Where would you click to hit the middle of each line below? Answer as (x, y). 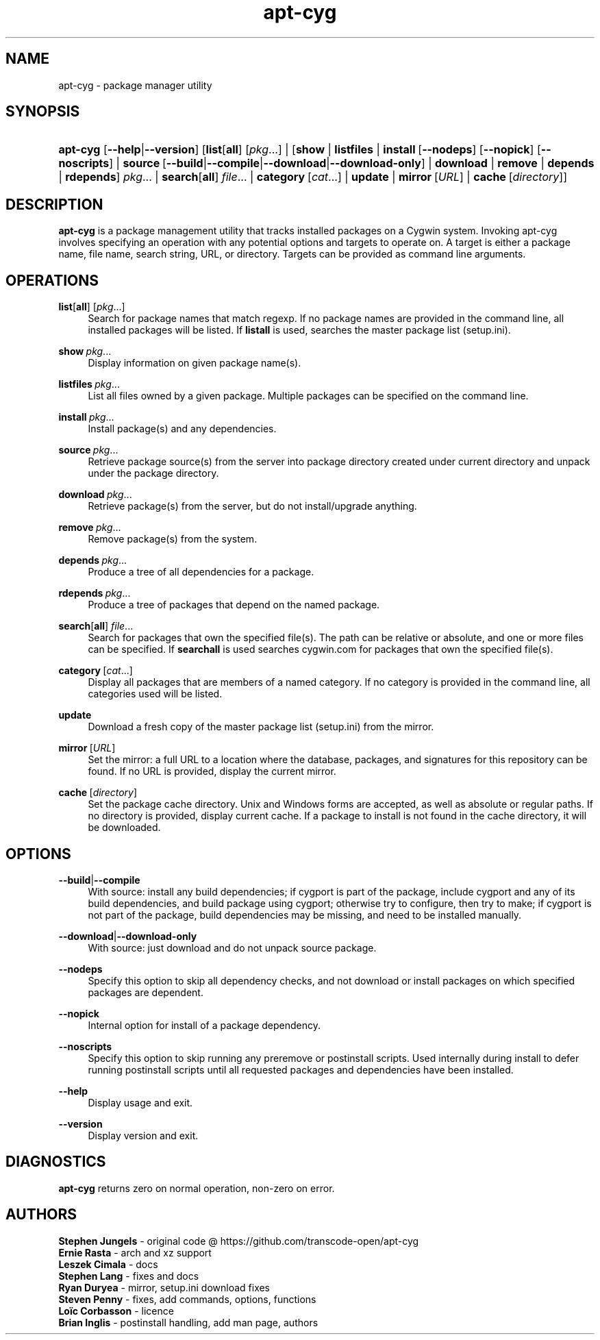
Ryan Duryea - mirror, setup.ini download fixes (164, 1287)
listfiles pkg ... (89, 384)
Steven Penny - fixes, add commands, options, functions (187, 1299)
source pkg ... (88, 450)
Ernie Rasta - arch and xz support (135, 1252)
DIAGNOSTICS (56, 1162)
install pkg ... (86, 417)
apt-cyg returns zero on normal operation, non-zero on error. (197, 1188)
